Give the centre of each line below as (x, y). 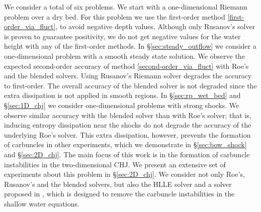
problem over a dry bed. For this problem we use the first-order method (115, 16)
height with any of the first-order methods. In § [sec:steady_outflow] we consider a (130, 46)
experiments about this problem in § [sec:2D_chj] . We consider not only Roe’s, (125, 174)
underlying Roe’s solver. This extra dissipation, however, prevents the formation (127, 134)
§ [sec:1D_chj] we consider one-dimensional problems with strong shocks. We (122, 105)
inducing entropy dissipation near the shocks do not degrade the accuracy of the (128, 125)
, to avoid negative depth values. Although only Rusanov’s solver (155, 26)
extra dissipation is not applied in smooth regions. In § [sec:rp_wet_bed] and (122, 95)
